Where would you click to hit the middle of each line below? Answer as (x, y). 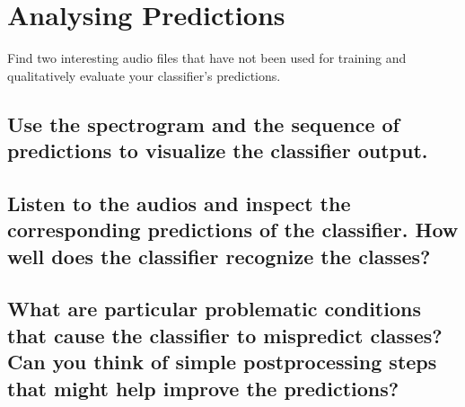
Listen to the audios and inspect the (179, 203)
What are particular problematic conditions (214, 309)
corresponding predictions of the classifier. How (233, 230)
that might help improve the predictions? (203, 388)
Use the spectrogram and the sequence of (203, 124)
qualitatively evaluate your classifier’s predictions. (144, 75)
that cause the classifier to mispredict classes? (225, 335)
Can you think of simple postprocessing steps (222, 362)
